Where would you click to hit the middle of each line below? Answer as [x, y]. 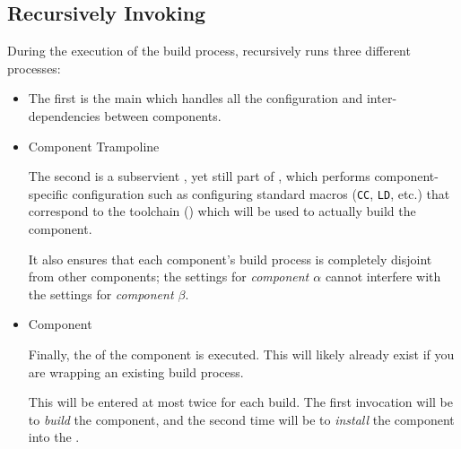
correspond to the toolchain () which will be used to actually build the [222, 211]
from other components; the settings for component [169, 276]
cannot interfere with [383, 276]
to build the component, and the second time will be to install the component [241, 419]
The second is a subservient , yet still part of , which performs [199, 176]
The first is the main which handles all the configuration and [196, 98]
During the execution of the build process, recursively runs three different [209, 51]
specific [48, 193]
